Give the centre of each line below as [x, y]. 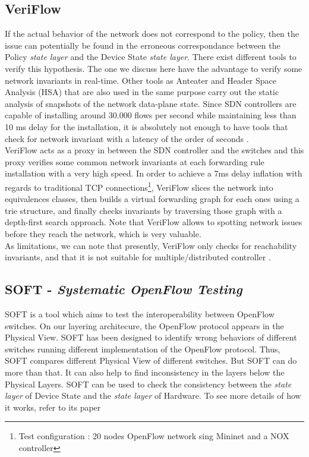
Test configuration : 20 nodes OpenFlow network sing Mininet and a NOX [154, 436]
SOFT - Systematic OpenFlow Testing [124, 289]
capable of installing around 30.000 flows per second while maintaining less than [151, 115]
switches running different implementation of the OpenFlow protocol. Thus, [143, 349]
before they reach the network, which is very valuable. [103, 233]
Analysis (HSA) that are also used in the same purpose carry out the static [142, 92]
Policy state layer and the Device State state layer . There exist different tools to [151, 57]
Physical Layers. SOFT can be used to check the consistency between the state [148, 384]
